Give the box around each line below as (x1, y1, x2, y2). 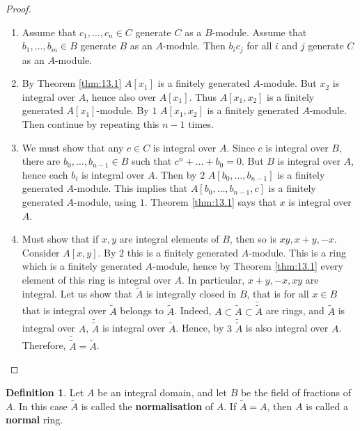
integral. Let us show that (22, 286, 133, 300)
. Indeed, (174, 303, 212, 318)
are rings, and (265, 303, 324, 318)
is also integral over (245, 320, 329, 335)
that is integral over (22, 303, 107, 318)
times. (188, 117, 214, 131)
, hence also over (86, 89, 157, 104)
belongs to (120, 303, 164, 318)
